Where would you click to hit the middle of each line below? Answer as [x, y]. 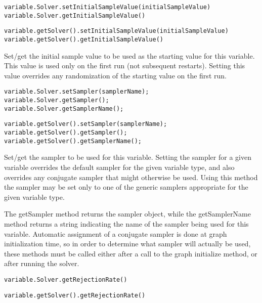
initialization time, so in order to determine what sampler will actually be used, [127, 244]
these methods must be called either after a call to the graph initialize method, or [131, 253]
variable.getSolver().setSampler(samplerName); [86, 124]
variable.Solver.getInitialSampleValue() [75, 15]
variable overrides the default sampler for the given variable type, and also [119, 167]
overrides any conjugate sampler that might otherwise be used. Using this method [131, 177]
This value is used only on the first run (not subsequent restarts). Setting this [125, 66]
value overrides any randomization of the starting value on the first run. [115, 75]
